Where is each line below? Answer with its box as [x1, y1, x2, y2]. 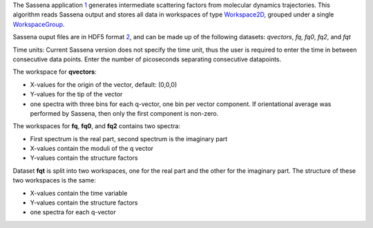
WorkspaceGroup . [12, 20, 65, 28]
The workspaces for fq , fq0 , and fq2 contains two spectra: [12, 122, 181, 130]
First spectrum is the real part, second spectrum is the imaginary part [30, 134, 228, 143]
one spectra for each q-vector [30, 208, 117, 216]
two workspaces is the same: [12, 176, 96, 185]
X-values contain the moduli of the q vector [30, 145, 154, 153]
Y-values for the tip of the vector [30, 90, 123, 99]
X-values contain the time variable [30, 189, 128, 197]
